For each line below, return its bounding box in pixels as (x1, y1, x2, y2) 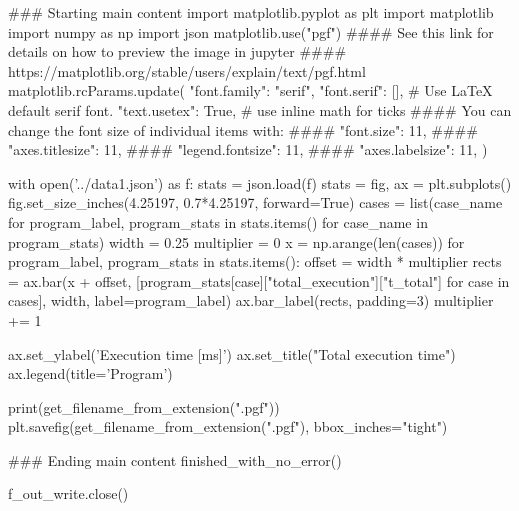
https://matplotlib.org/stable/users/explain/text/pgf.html (8, 60, 366, 81)
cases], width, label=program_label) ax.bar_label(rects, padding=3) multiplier (8, 290, 494, 311)
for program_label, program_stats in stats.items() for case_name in (8, 211, 428, 232)
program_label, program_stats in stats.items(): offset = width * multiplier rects (8, 251, 502, 272)
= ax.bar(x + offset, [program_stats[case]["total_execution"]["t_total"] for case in (8, 270, 510, 291)
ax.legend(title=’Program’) (8, 363, 173, 384)
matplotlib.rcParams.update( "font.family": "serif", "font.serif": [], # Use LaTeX (8, 80, 493, 101)
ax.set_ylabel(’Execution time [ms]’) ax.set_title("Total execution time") (8, 343, 456, 364)
